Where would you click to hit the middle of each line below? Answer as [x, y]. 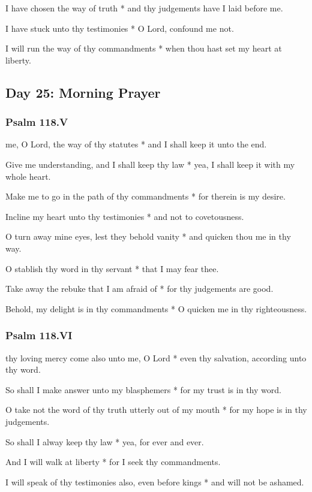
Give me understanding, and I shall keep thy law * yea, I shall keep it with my [150, 164]
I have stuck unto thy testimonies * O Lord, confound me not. [120, 28]
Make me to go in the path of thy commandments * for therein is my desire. [145, 196]
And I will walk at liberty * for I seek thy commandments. [113, 462]
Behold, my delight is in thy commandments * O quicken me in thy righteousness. [156, 308]
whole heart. [28, 176]
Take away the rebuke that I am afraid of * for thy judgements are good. [139, 289]
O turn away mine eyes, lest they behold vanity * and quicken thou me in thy [148, 236]
